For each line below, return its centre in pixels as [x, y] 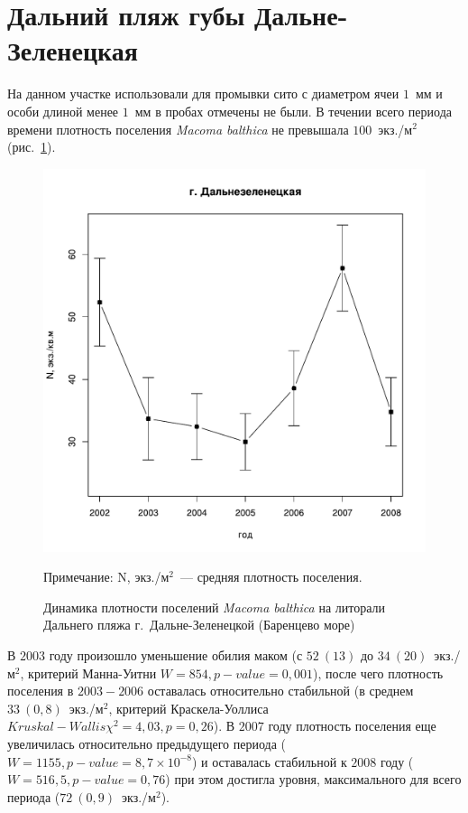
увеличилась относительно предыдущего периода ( [147, 744]
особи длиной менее [63, 111]
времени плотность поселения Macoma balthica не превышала [178, 129]
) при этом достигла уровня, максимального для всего [313, 779]
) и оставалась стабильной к [269, 761]
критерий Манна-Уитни [92, 673]
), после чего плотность [378, 673]
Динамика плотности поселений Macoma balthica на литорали [215, 607]
